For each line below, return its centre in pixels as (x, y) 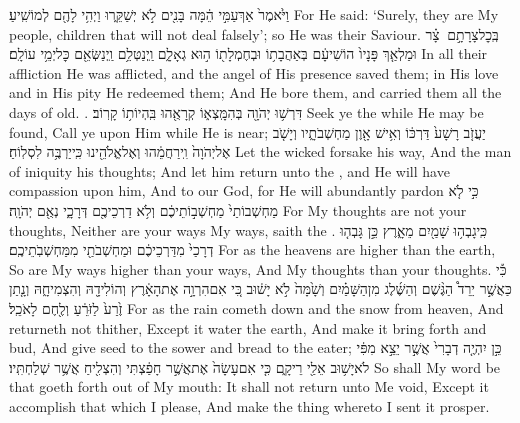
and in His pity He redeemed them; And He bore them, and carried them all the (255, 92)
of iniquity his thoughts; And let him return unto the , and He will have (229, 170)
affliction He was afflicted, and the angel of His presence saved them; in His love (254, 72)
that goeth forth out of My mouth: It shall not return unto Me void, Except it (249, 386)
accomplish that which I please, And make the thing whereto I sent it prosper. (249, 405)
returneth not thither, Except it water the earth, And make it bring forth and (248, 327)
